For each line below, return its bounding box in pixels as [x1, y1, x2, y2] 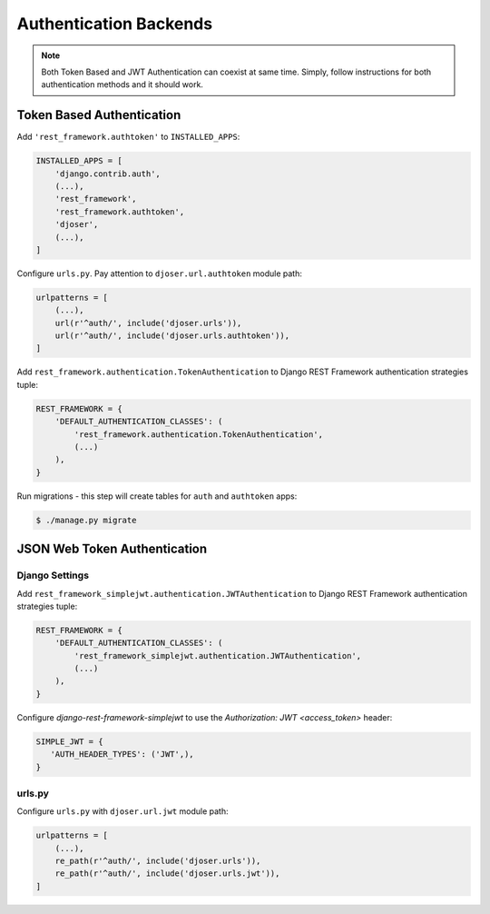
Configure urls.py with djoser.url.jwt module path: [16, 806, 229, 817]
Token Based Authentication [16, 107, 181, 123]
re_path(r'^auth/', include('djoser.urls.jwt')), [54, 869, 280, 879]
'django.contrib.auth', [54, 168, 161, 179]
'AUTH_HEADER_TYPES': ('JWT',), [50, 750, 194, 760]
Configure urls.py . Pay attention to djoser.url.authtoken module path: [16, 268, 303, 279]
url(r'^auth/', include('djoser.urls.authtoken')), [54, 331, 290, 341]
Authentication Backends [16, 14, 213, 34]
